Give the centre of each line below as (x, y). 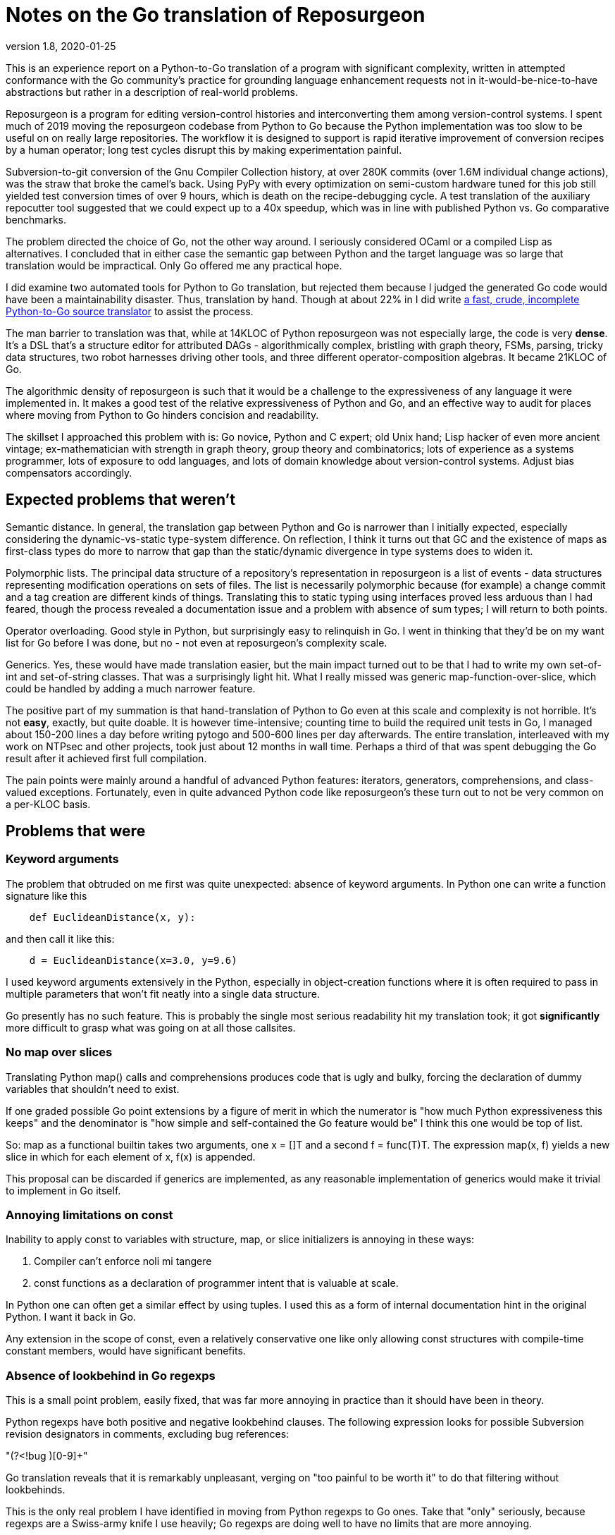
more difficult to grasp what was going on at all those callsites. (151, 1027)
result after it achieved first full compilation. (106, 758)
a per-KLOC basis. (48, 804)
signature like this (46, 895)
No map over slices (59, 1052)
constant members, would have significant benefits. (126, 1351)
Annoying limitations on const (89, 1215)
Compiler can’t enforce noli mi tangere (123, 1261)
